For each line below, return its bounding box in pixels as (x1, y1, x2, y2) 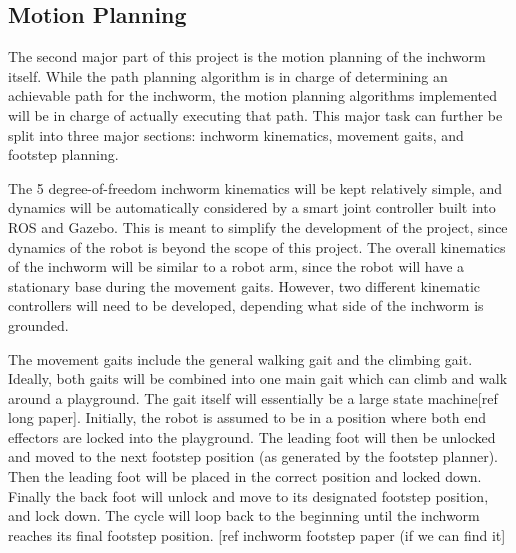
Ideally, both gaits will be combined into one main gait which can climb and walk (8, 368, 508, 389)
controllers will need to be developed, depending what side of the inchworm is (8, 295, 484, 316)
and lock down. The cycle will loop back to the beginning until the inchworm (8, 505, 480, 526)
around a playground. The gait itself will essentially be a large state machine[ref (8, 387, 498, 408)
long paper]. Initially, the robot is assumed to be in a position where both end (8, 407, 487, 428)
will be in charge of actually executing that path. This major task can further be (8, 104, 503, 125)
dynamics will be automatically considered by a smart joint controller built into (8, 197, 496, 218)
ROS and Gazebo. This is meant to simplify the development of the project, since (8, 216, 508, 237)
